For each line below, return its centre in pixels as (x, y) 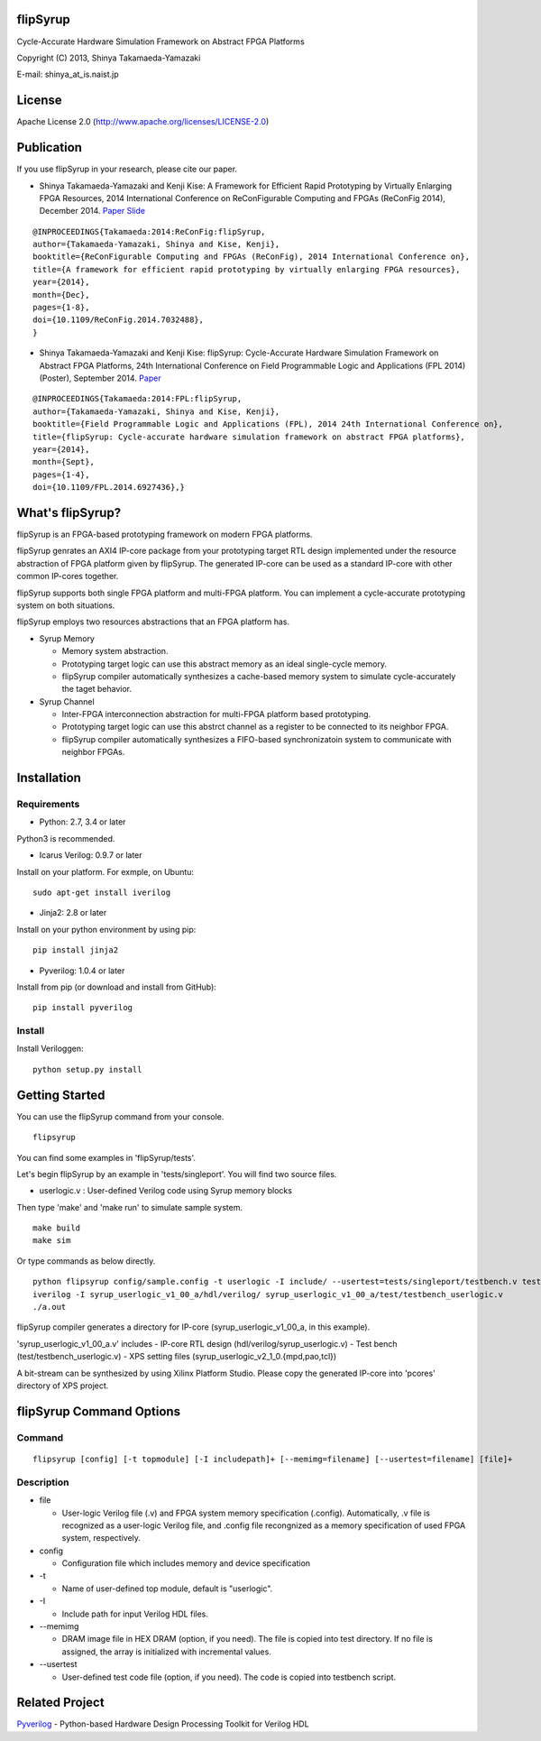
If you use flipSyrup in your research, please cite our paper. (127, 169)
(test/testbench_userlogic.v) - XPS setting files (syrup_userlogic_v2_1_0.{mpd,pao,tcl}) (177, 1357)
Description (43, 1482)
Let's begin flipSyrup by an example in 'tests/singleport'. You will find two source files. (177, 1174)
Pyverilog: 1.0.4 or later (82, 971)
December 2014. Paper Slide (92, 211)
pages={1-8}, (61, 308)
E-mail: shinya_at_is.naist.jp (68, 74)
